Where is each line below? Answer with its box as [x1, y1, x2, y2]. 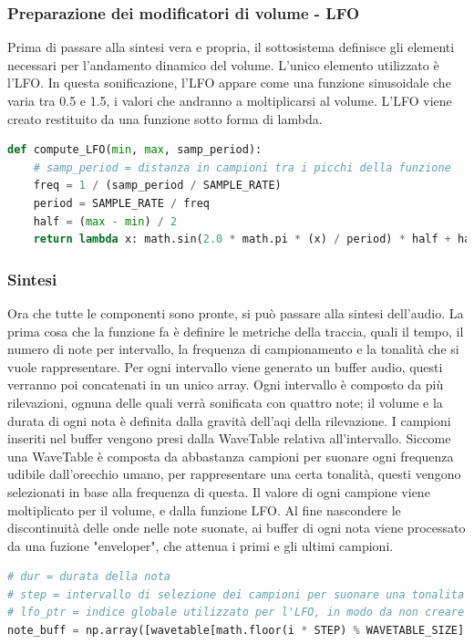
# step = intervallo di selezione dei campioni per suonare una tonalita [7, 587, 465, 601]
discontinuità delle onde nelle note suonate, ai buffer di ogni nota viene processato [7, 518, 466, 537]
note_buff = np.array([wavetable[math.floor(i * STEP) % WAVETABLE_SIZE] [7, 624, 465, 638]
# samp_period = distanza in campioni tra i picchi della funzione [33, 161, 451, 174]
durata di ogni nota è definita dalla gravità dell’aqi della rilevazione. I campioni [7, 410, 451, 430]
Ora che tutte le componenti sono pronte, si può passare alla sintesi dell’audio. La [7, 303, 464, 322]
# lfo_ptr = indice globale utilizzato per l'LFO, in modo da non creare [7, 606, 465, 619]
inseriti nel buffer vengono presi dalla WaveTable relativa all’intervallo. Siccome [7, 429, 451, 448]
